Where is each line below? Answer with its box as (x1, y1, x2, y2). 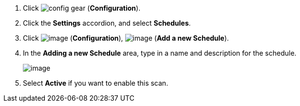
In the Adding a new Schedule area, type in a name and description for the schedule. (23, 49, 297, 57)
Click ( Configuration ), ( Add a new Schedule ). (23, 34, 229, 42)
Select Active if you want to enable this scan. (23, 79, 169, 87)
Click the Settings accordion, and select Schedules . (23, 19, 191, 27)
